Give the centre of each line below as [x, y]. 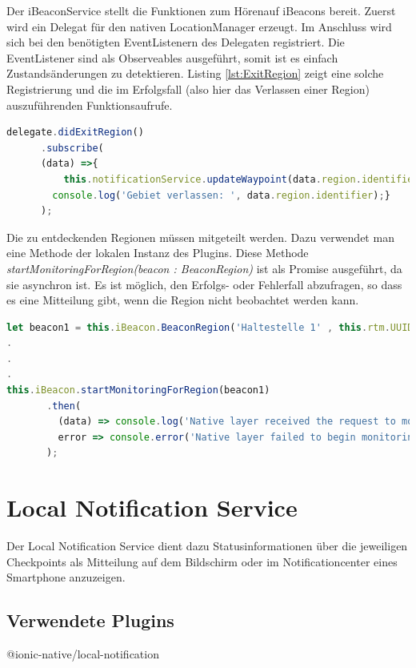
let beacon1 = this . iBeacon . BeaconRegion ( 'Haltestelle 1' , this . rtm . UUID [210, 327]
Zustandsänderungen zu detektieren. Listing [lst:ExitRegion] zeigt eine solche [195, 73]
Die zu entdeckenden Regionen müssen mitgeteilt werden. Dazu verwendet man [200, 237]
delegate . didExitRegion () [75, 133]
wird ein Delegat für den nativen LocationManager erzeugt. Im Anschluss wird [199, 26]
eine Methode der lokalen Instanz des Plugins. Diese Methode [158, 253]
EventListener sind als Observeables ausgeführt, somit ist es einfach [172, 57]
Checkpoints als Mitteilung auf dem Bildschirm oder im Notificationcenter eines [202, 561]
